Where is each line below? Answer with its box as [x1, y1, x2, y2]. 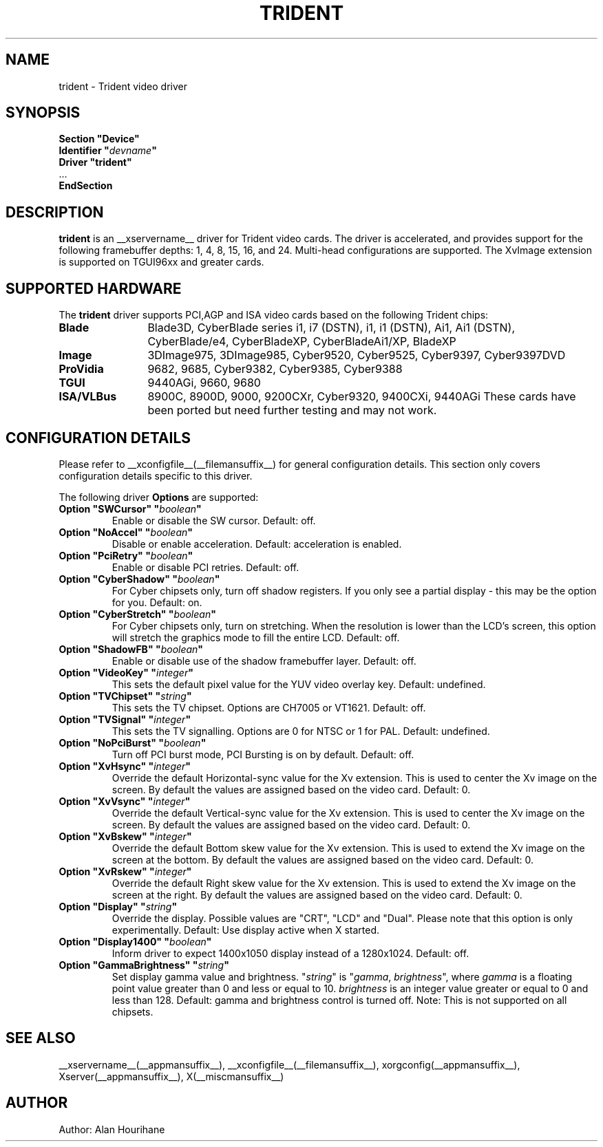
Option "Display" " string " [59, 900, 178, 912]
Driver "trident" [59, 156, 132, 169]
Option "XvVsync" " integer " [59, 795, 191, 807]
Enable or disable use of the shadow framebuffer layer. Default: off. [112, 654, 416, 667]
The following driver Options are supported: [59, 491, 259, 503]
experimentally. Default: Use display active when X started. [112, 923, 380, 936]
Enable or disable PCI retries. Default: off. [112, 561, 299, 573]
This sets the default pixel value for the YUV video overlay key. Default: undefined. [112, 678, 486, 690]
